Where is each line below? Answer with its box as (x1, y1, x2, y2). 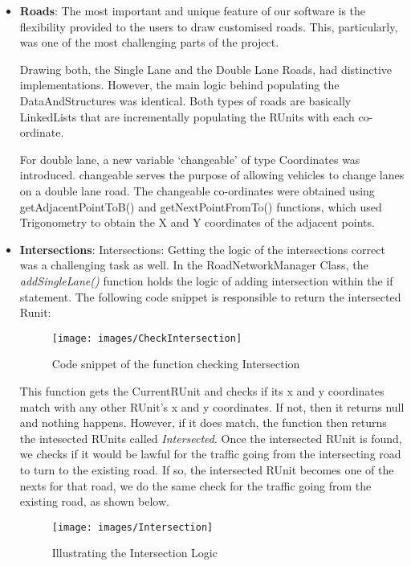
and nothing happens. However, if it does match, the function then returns (19, 414, 387, 431)
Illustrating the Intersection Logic (51, 544, 218, 561)
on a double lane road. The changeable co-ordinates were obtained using (19, 182, 375, 199)
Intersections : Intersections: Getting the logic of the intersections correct (19, 240, 385, 257)
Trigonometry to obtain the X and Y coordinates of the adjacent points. (19, 214, 375, 231)
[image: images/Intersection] (51, 521, 214, 533)
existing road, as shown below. (19, 493, 169, 510)
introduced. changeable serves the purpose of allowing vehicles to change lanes (19, 166, 405, 183)
